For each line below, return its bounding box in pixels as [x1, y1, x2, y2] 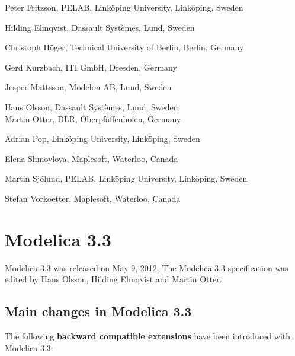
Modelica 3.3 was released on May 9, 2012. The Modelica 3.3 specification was [5, 261, 288, 274]
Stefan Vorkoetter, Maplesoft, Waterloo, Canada [5, 192, 181, 204]
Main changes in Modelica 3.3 [5, 302, 192, 320]
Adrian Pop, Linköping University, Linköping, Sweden [5, 132, 200, 145]
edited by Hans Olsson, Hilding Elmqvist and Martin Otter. [5, 273, 222, 285]
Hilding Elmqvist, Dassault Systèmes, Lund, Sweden [5, 21, 195, 33]
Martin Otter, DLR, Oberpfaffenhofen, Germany [5, 112, 181, 125]
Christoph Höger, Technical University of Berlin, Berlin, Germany [5, 41, 244, 53]
